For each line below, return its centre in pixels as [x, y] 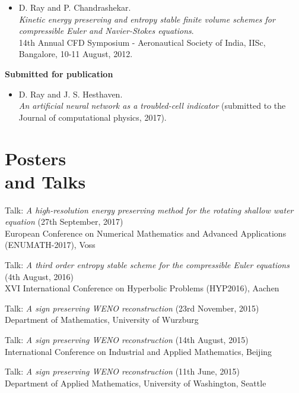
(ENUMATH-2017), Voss [50, 245]
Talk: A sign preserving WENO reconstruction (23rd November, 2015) [132, 308]
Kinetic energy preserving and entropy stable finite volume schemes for [147, 19]
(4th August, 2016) [39, 276]
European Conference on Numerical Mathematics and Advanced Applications [146, 233]
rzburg [187, 320]
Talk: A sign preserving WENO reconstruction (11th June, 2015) [122, 371]
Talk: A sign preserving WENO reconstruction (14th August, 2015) [127, 339]
